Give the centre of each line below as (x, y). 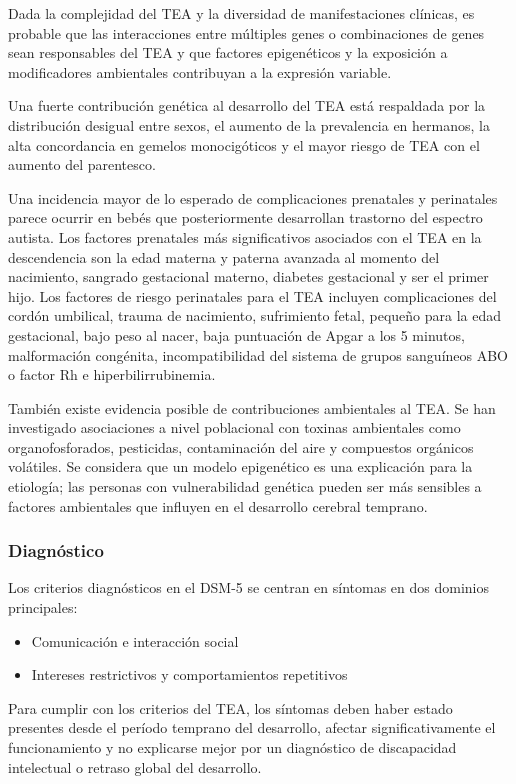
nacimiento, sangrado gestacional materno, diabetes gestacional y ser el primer (248, 276)
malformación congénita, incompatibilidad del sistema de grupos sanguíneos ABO (258, 354)
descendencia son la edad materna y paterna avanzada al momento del (224, 256)
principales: (43, 607)
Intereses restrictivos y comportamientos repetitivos (189, 674)
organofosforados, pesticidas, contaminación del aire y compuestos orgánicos (241, 446)
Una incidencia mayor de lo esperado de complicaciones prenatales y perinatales (253, 197)
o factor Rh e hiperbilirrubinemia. (112, 374)
